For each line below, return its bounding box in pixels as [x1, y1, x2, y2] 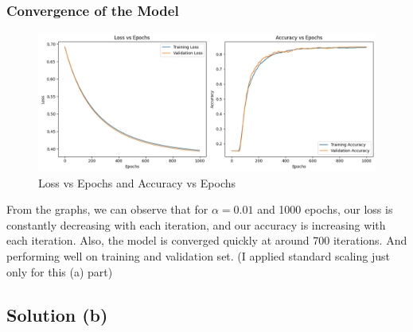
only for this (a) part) [6, 263, 113, 280]
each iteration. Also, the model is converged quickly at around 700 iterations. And [6, 232, 407, 249]
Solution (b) [6, 302, 108, 326]
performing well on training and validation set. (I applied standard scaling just [6, 247, 390, 264]
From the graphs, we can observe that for [6, 201, 208, 218]
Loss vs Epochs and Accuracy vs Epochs [38, 174, 236, 191]
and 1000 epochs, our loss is [257, 201, 393, 218]
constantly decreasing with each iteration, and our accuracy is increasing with [6, 216, 386, 233]
